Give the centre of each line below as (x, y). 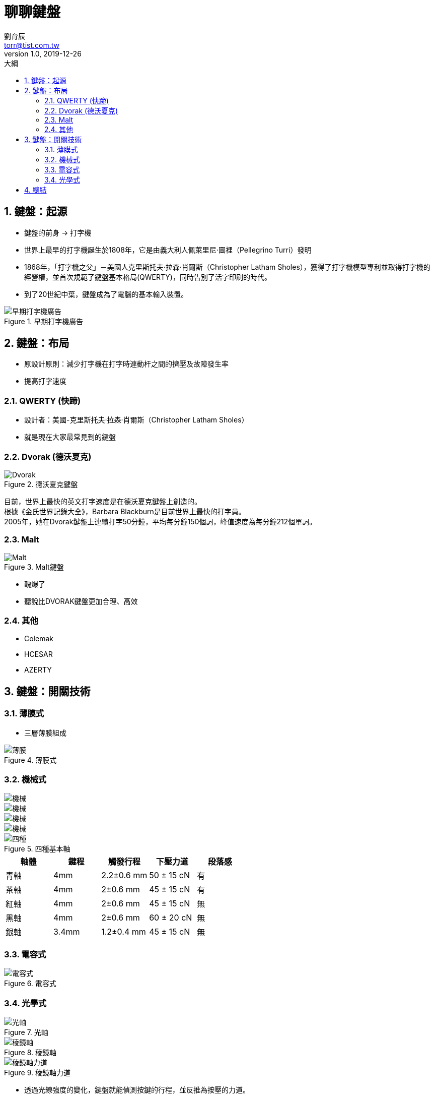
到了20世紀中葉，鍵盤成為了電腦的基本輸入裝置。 (106, 294)
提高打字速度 (45, 381)
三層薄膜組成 (45, 733)
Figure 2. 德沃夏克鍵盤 (41, 484)
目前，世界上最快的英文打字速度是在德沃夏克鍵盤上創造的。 (103, 501)
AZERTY (38, 670)
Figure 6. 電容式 (30, 984)
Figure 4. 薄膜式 (30, 760)
